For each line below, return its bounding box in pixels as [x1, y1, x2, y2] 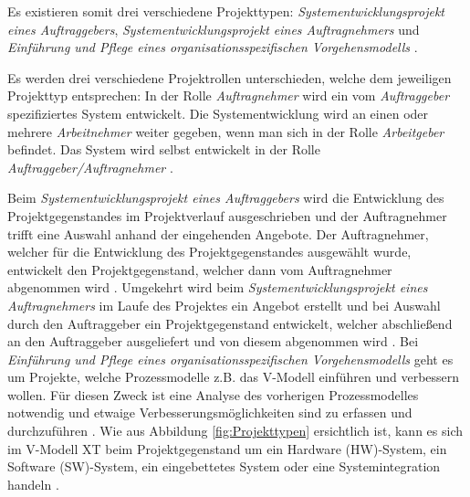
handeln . [7, 474, 59, 493]
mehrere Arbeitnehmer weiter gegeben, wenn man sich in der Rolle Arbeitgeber [7, 122, 444, 141]
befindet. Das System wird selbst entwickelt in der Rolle [7, 140, 320, 159]
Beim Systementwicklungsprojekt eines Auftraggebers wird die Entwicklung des [7, 188, 444, 207]
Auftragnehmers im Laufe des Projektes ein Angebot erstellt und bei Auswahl [7, 295, 441, 314]
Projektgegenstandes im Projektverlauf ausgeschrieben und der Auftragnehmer [7, 206, 447, 225]
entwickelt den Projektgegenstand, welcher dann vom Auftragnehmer [7, 259, 392, 279]
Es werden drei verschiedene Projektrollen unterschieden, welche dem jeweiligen [7, 68, 452, 87]
